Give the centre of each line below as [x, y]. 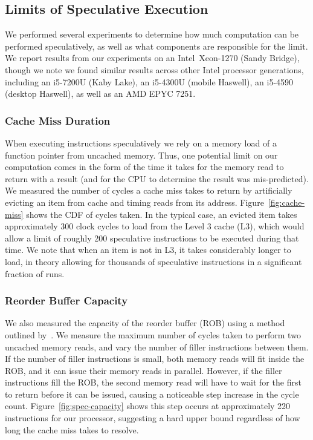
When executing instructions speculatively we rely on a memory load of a [141, 143]
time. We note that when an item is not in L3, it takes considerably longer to [148, 250]
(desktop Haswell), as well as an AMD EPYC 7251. [100, 94]
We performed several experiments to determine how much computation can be [152, 34]
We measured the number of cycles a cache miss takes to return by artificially [149, 190]
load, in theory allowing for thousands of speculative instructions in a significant [153, 261]
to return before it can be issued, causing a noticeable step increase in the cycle [152, 394]
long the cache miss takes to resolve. [72, 429]
